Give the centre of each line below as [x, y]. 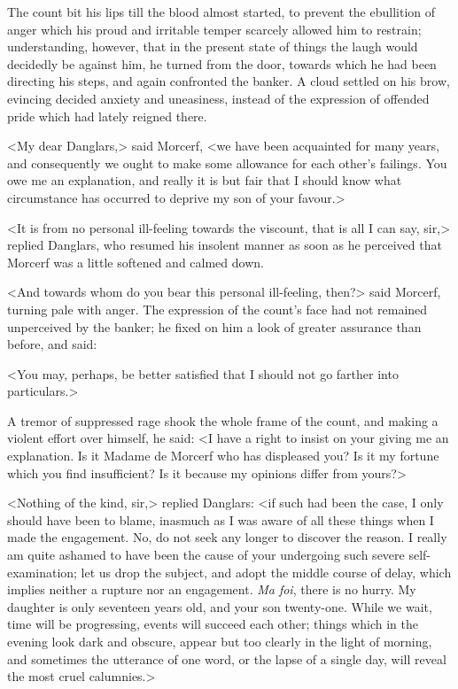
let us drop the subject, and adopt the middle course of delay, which [266, 572]
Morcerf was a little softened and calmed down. [136, 262]
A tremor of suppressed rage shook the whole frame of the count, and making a [223, 420]
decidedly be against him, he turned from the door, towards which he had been [222, 63]
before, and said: [52, 344]
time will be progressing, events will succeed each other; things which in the [213, 624]
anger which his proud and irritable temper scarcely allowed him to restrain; [214, 29]
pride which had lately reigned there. [107, 116]
